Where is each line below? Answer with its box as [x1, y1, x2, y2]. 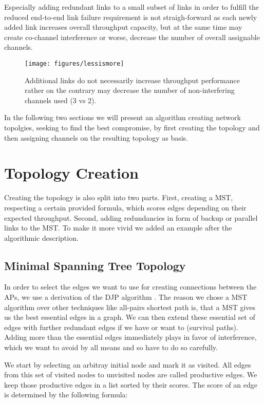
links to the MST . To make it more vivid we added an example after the [4, 222, 232, 233]
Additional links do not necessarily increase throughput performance [25, 74, 240, 85]
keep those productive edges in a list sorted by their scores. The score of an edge [4, 379, 257, 390]
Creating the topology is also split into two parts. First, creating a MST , [4, 192, 233, 203]
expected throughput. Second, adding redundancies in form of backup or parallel [4, 212, 258, 223]
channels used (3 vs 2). [25, 94, 97, 105]
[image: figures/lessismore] [25, 60, 124, 67]
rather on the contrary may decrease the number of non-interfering [25, 85, 235, 95]
